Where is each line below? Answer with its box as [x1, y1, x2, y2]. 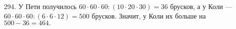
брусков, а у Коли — [170, 1, 232, 11]
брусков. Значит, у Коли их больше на [92, 10, 206, 20]
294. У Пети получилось [4, 1, 77, 11]
